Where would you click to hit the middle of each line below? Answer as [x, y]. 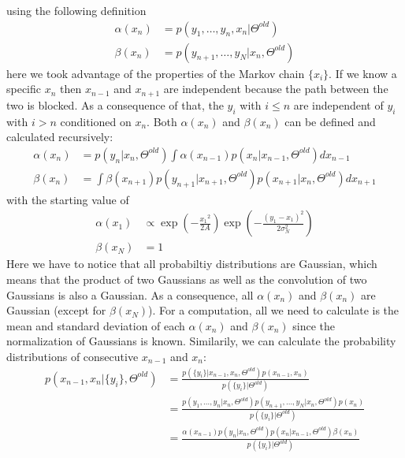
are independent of [338, 104]
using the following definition [76, 10]
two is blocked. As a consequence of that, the [115, 104]
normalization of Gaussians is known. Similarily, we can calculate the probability [201, 341]
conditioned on [96, 121]
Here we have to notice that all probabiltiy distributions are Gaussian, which [192, 264]
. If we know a [363, 73]
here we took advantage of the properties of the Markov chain [156, 73]
